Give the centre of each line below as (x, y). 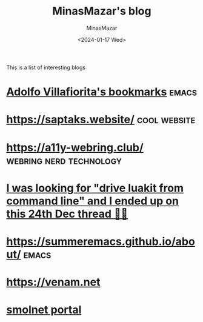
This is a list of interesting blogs (46, 67)
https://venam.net (53, 282)
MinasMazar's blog (102, 11)
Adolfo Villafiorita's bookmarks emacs (102, 92)
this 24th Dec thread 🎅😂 (67, 214)
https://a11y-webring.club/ (75, 147)
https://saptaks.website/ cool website (101, 120)
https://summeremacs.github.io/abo (101, 241)
